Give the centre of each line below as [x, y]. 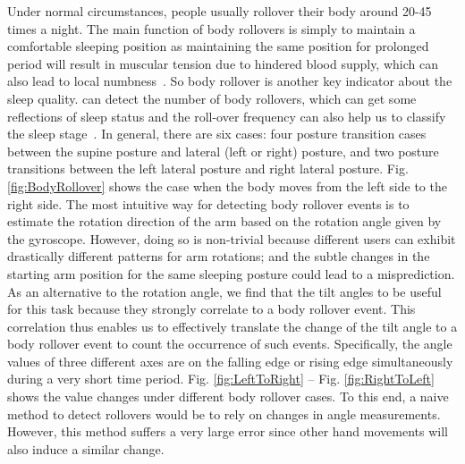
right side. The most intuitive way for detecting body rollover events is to [208, 203]
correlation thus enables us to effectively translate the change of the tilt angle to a [232, 326]
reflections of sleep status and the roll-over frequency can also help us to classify [227, 116]
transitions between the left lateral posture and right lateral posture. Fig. [208, 169]
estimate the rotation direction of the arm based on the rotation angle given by [224, 221]
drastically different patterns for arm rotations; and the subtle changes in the [219, 256]
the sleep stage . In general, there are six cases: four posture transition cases [217, 134]
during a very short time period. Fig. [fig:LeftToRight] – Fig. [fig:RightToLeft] [221, 379]
